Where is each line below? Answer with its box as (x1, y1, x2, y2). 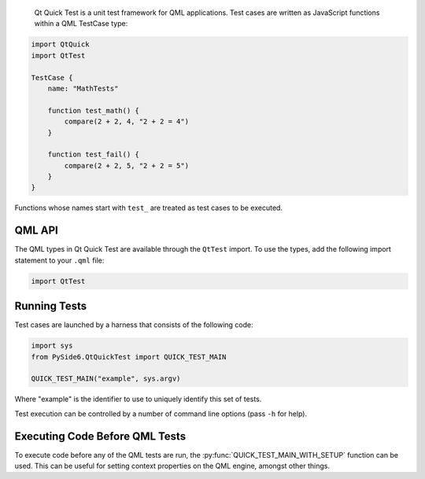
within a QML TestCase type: (34, 19, 128, 28)
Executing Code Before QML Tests (14, 429, 187, 443)
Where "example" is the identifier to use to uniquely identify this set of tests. (14, 394, 262, 404)
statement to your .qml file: (14, 256, 105, 265)
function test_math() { (47, 106, 139, 115)
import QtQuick (31, 40, 90, 49)
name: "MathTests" (47, 83, 119, 93)
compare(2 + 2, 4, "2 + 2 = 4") (64, 117, 189, 126)
